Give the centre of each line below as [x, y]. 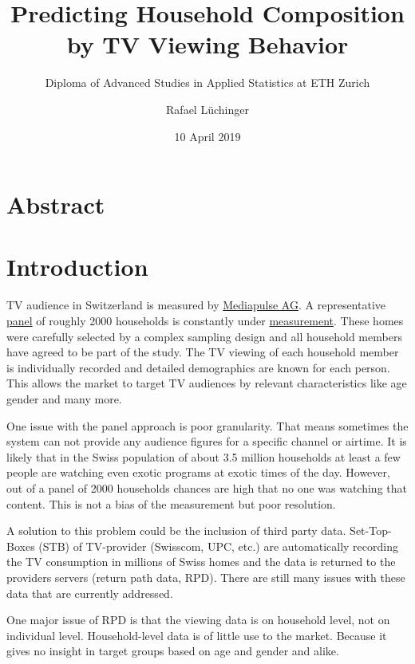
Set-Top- [371, 530]
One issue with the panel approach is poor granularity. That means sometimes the [207, 425]
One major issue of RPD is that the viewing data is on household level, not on [198, 620]
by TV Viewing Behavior [207, 44]
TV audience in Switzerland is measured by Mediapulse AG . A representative [196, 305]
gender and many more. [64, 398]
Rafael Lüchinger [207, 109]
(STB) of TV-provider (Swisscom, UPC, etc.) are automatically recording [218, 546]
